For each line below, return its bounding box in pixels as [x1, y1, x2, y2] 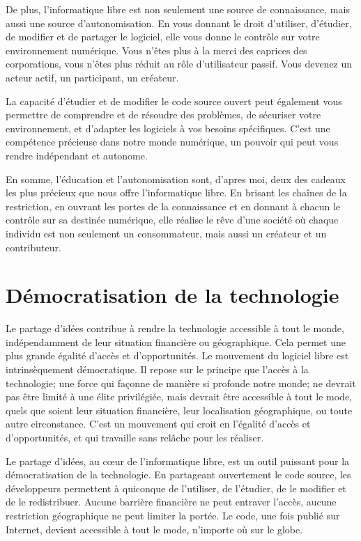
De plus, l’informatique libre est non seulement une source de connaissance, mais [6, 2, 350, 16]
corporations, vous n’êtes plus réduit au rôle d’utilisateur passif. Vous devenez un [6, 56, 353, 71]
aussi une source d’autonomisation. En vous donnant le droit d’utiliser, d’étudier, [6, 15, 352, 30]
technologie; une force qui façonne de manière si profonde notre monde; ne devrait [6, 375, 356, 390]
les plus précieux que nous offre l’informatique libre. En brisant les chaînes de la [6, 185, 347, 200]
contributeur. [6, 240, 61, 254]
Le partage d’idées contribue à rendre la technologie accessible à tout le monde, [6, 321, 344, 336]
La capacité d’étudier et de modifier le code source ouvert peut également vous [6, 93, 342, 108]
